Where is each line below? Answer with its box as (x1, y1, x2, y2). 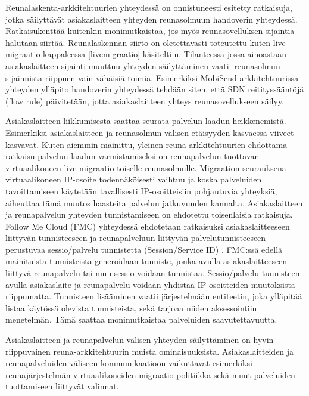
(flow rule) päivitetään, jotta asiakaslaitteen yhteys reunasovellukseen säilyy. (5, 94, 285, 107)
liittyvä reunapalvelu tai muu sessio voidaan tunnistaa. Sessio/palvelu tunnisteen (5, 267, 300, 279)
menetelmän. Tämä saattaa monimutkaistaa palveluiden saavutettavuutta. (5, 313, 277, 326)
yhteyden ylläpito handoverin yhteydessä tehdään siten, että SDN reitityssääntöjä (5, 83, 304, 95)
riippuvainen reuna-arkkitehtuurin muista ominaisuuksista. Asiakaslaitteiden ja (5, 345, 294, 357)
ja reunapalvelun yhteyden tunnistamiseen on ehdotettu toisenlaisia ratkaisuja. (5, 208, 293, 221)
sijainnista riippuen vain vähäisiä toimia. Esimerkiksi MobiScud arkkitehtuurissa (5, 71, 299, 83)
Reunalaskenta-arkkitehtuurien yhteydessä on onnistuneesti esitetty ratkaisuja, (5, 1, 292, 13)
